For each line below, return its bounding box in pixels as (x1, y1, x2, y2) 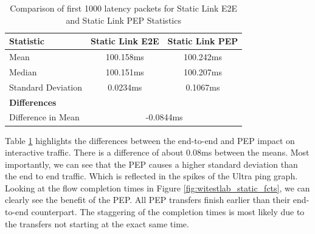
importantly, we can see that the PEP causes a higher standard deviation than (5, 157, 298, 170)
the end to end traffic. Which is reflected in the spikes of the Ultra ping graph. (5, 170, 298, 182)
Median (9, 65, 37, 78)
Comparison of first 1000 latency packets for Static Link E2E (10, 2, 238, 14)
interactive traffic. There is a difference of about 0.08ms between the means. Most (5, 146, 310, 159)
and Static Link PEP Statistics (66, 13, 181, 26)
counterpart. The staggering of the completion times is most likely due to (31, 205, 305, 218)
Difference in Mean (9, 111, 80, 123)
